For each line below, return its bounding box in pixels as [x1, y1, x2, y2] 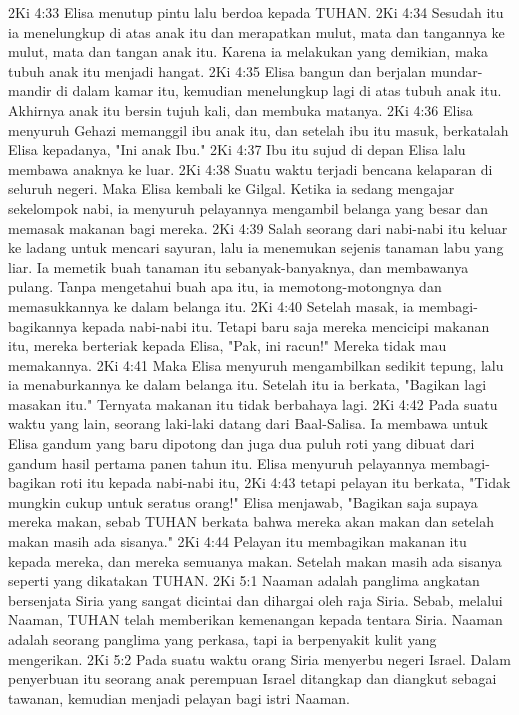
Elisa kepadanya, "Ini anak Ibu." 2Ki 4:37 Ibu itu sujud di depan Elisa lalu [8, 139, 466, 160]
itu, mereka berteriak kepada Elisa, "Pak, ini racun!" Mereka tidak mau [8, 335, 447, 356]
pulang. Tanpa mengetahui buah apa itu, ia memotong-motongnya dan [8, 276, 442, 297]
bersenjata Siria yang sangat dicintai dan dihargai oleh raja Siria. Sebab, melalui [8, 589, 503, 610]
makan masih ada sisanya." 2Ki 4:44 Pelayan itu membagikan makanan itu [8, 531, 467, 552]
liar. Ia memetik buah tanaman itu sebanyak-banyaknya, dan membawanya [8, 256, 469, 277]
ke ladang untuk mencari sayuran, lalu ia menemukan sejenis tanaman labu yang [8, 237, 504, 258]
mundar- [430, 60, 483, 81]
